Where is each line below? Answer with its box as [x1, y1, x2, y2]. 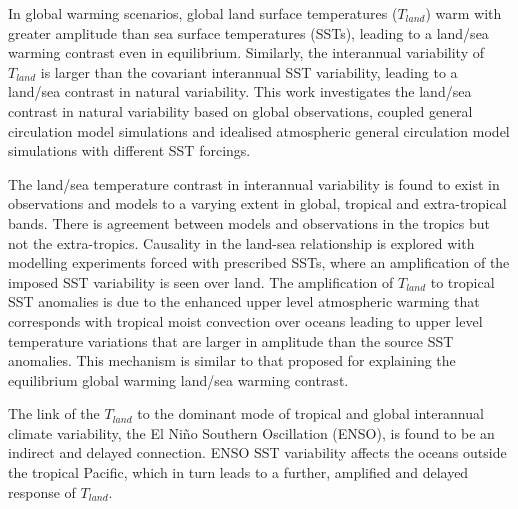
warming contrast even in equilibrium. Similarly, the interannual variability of [8, 42, 484, 63]
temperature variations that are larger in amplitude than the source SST [8, 330, 454, 351]
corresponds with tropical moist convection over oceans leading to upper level [8, 310, 483, 331]
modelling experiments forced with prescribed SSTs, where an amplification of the [8, 252, 510, 273]
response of [8, 481, 76, 502]
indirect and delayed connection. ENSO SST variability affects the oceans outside [8, 442, 507, 463]
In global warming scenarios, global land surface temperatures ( [8, 3, 398, 23]
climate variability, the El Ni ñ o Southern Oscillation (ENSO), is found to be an [8, 422, 495, 443]
